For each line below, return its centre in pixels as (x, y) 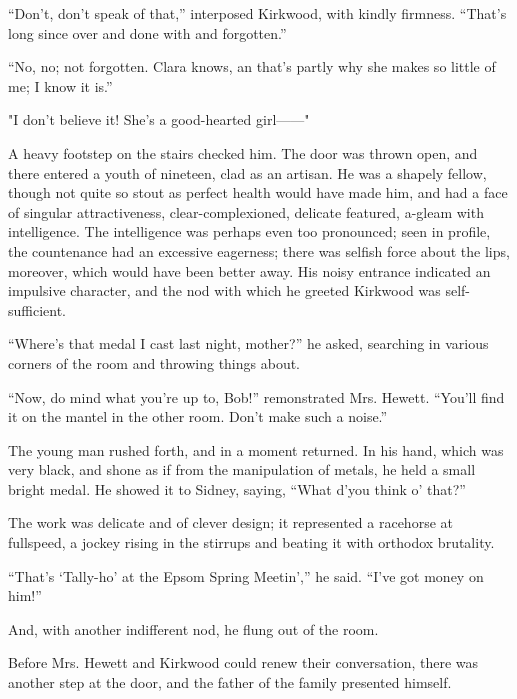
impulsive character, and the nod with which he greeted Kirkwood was (224, 290)
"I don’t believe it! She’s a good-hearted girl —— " (159, 119)
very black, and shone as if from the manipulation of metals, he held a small (242, 469)
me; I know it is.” (60, 85)
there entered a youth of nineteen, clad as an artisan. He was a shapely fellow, (247, 172)
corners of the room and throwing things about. (154, 362)
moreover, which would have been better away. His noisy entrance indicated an (249, 270)
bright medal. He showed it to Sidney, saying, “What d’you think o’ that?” (237, 488)
